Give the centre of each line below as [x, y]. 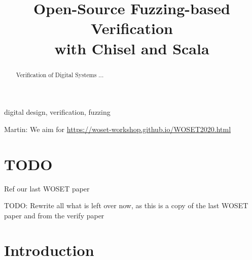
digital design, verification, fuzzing [57, 112]
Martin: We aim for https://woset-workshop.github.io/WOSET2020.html [118, 129]
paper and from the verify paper [54, 215]
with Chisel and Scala [132, 48]
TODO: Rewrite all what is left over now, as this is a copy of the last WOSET [126, 205]
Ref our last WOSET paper [47, 188]
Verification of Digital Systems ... [60, 74]
